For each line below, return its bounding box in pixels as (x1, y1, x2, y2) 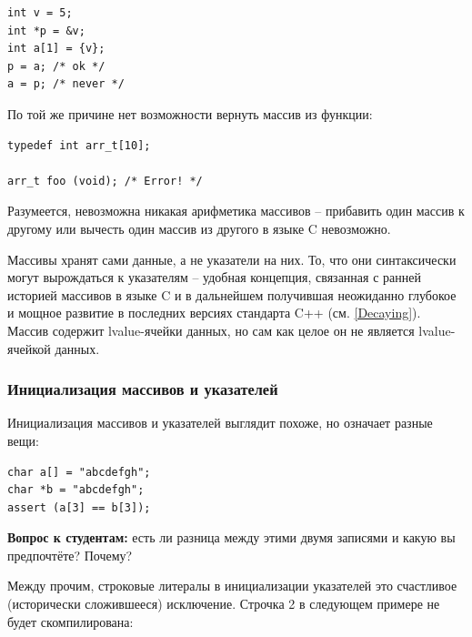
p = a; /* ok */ (7, 59, 105, 73)
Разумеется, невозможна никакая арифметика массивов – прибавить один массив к (7, 201, 465, 220)
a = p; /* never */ (7, 77, 125, 91)
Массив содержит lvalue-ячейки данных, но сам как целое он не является (7, 320, 415, 339)
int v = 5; (7, 6, 73, 19)
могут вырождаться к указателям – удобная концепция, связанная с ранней (7, 268, 421, 287)
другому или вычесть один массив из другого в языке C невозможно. (7, 218, 391, 238)
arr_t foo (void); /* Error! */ (7, 174, 203, 187)
